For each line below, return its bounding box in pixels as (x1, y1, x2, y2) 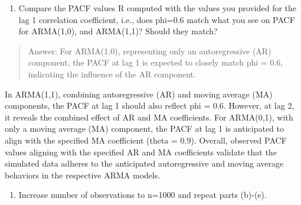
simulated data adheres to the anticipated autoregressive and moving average (5, 157, 284, 170)
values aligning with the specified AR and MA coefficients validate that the (5, 145, 277, 158)
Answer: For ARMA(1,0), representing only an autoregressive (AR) (28, 44, 271, 57)
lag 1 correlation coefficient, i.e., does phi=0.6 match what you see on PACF (18, 13, 295, 25)
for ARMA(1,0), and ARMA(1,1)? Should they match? (18, 25, 218, 37)
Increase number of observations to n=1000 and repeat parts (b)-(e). (18, 188, 267, 201)
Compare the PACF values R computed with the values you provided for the (18, 2, 297, 14)
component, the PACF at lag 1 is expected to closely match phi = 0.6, (28, 56, 283, 69)
